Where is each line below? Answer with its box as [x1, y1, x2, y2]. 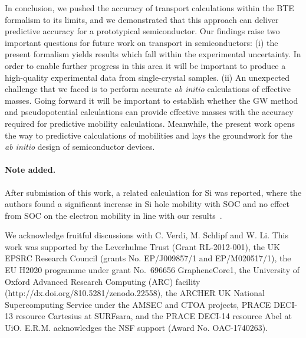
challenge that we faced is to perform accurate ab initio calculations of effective [5, 83, 291, 95]
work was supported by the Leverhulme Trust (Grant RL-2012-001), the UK [5, 240, 280, 252]
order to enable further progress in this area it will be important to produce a [5, 59, 286, 71]
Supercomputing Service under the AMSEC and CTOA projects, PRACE [5, 298, 271, 310]
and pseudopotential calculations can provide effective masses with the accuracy [5, 106, 294, 118]
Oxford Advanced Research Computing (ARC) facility [5, 275, 200, 287]
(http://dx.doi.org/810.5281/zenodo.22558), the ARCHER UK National [5, 287, 265, 299]
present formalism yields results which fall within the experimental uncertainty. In [5, 48, 301, 60]
